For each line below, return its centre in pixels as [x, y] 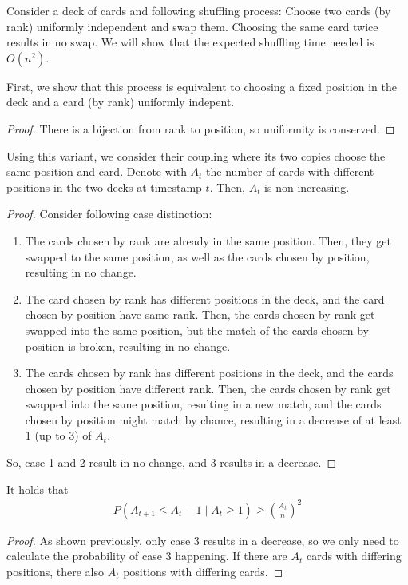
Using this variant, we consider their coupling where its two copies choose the [196, 155]
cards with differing [354, 556]
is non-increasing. [307, 187]
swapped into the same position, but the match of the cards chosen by [197, 330]
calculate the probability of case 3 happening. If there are [147, 556]
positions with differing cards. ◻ [203, 571]
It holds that [38, 489]
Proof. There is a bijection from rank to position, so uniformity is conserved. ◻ [201, 128]
